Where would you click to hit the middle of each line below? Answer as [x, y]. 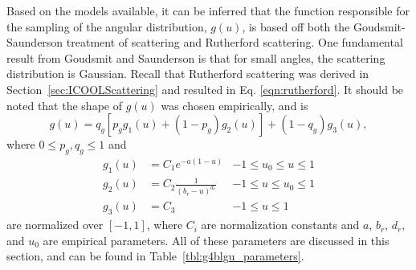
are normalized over [55, 225]
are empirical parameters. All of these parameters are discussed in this [216, 240]
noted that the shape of [64, 105]
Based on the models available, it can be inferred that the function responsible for [208, 10]
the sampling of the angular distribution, [107, 26]
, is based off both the [296, 26]
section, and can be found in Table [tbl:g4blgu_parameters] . [155, 256]
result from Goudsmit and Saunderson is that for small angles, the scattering [196, 57]
